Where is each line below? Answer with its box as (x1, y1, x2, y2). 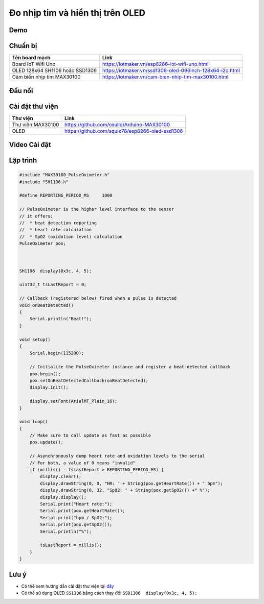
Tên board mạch (12, 54, 51, 61)
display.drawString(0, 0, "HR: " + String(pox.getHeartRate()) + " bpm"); (40, 481, 223, 486)
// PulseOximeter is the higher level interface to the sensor (19, 206, 175, 212)
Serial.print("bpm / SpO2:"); (40, 515, 112, 520)
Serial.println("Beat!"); (29, 316, 92, 322)
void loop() (19, 419, 48, 425)
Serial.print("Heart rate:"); (40, 501, 112, 507)
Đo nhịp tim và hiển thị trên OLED (9, 7, 146, 18)
